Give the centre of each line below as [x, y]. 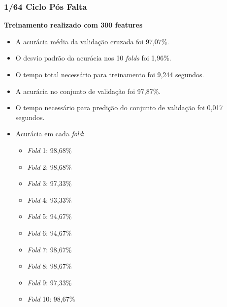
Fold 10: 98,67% [51, 299]
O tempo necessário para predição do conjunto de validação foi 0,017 [119, 107]
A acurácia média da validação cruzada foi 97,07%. [92, 41]
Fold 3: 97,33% [49, 183]
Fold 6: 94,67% [49, 232]
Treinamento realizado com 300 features [73, 25]
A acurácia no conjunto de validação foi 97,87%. [88, 91]
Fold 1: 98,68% [49, 150]
